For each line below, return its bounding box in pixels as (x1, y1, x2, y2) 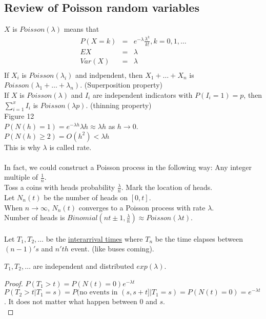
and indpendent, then (75, 69, 143, 80)
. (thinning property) (86, 99, 152, 110)
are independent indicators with (92, 90, 193, 100)
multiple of (4, 172, 38, 182)
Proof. (4, 278, 23, 288)
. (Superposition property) (80, 79, 162, 90)
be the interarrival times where (46, 233, 143, 244)
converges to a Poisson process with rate (78, 202, 206, 212)
